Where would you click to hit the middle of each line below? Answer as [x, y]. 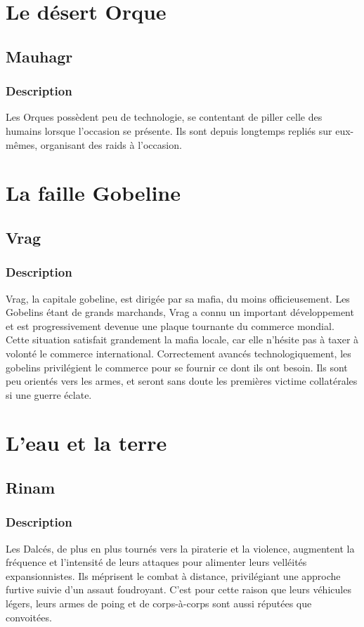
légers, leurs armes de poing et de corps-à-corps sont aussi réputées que [159, 603]
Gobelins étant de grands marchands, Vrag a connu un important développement [180, 312]
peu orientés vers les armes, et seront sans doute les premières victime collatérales [182, 381]
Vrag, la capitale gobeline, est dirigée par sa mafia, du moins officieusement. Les [178, 298]
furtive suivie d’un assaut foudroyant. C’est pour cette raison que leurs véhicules [178, 589]
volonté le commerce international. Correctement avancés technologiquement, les [178, 353]
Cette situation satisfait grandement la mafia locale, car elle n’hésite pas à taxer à [182, 339]
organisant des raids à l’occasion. [111, 144]
